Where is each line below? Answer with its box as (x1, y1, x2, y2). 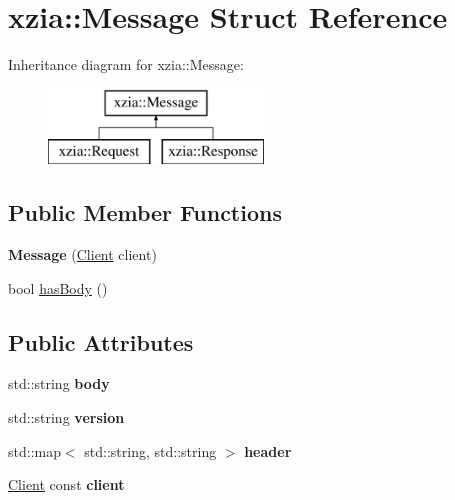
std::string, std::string (84, 440, 217, 461)
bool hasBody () (8, 277, 108, 298)
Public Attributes (8, 326, 194, 357)
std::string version (8, 407, 125, 428)
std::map (8, 440, 61, 461)
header (244, 440, 292, 461)
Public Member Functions (8, 197, 282, 228)
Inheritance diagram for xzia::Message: (8, 54, 244, 75)
